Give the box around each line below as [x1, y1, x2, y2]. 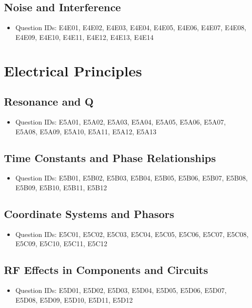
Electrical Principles [4, 60, 142, 80]
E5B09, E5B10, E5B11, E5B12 [15, 182, 107, 192]
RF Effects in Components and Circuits [4, 262, 208, 277]
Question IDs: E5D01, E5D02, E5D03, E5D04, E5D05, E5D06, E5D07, [15, 285, 227, 295]
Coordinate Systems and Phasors [4, 206, 174, 221]
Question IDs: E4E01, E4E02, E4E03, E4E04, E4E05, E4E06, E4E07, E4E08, [15, 22, 247, 33]
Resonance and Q [4, 94, 94, 109]
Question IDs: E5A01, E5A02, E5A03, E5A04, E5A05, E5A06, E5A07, [15, 116, 226, 127]
